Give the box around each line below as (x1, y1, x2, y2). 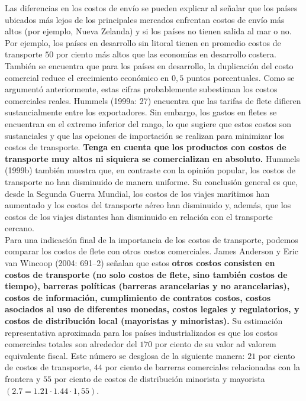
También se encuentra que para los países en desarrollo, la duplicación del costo (5, 59, 294, 72)
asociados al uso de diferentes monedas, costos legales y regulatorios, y (5, 303, 299, 315)
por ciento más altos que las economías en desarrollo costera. (56, 48, 276, 60)
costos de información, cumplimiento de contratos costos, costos (5, 291, 271, 303)
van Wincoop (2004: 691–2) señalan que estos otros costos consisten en (5, 257, 275, 269)
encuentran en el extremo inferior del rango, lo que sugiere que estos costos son (5, 117, 292, 130)
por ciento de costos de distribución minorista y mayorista (54, 373, 265, 384)
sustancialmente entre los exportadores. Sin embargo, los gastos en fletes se (5, 106, 277, 118)
